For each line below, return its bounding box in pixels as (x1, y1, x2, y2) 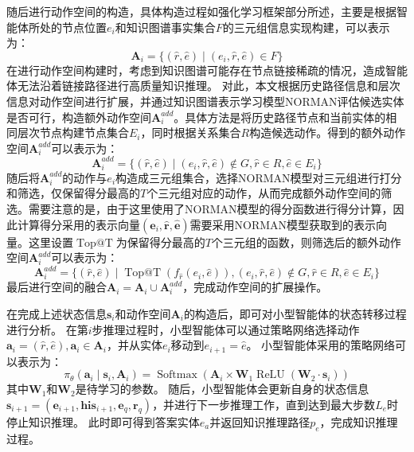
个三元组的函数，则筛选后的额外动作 (211, 233, 401, 250)
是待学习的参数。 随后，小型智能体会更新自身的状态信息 (75, 380, 369, 397)
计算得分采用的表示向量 (17, 216, 140, 232)
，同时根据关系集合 (140, 124, 241, 141)
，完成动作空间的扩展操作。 (182, 279, 328, 295)
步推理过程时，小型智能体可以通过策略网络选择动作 (92, 321, 360, 337)
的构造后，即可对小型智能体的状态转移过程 (183, 305, 407, 321)
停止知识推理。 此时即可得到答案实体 (6, 413, 200, 430)
